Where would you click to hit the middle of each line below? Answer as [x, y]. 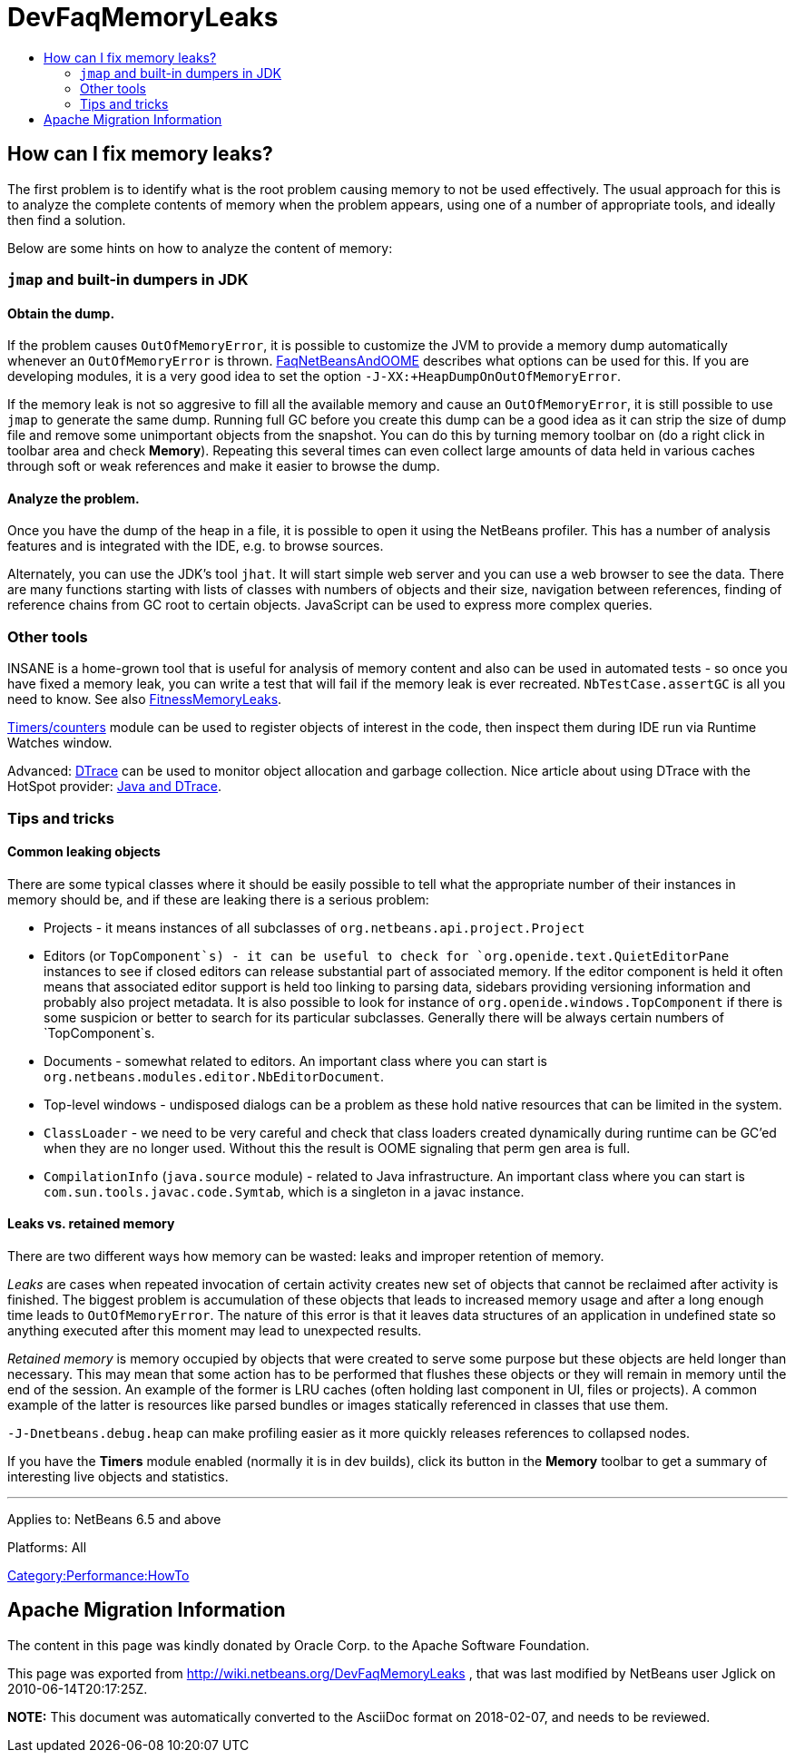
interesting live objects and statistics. [118, 1476]
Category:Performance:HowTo [98, 1575]
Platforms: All [47, 1547]
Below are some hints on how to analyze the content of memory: [200, 248]
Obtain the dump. [61, 313]
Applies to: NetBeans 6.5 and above [114, 1519]
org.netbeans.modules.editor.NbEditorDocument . [214, 1076]
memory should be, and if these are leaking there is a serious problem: [218, 899]
